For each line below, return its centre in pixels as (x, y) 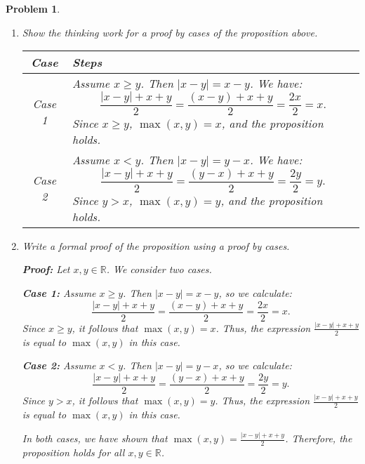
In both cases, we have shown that (95, 438)
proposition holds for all (73, 452)
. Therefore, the (319, 438)
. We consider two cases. (159, 269)
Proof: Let (46, 269)
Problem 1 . (33, 8)
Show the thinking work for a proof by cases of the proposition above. (170, 32)
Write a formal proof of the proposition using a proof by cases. (156, 245)
